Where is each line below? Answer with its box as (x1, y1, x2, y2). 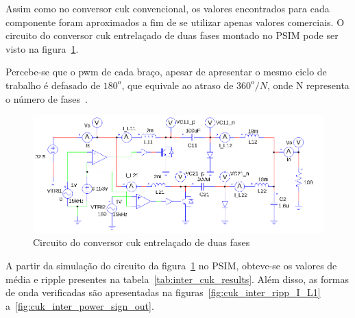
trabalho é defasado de (5, 77, 101, 92)
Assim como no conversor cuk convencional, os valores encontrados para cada (5, 1, 330, 15)
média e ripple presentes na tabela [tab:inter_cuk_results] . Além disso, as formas (5, 271, 349, 286)
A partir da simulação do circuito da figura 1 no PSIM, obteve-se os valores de (5, 258, 337, 273)
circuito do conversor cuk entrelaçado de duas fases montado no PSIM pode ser (5, 28, 339, 42)
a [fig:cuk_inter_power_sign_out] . (5, 298, 154, 313)
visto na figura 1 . (5, 41, 79, 56)
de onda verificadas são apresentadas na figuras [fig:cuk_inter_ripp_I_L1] (5, 285, 321, 299)
